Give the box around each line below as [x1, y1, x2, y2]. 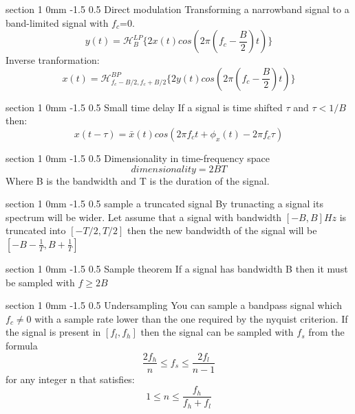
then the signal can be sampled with [140, 325, 294, 339]
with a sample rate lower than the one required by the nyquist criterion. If [34, 311, 348, 325]
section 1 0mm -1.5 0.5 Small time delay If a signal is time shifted [6, 100, 283, 114]
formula [6, 338, 38, 352]
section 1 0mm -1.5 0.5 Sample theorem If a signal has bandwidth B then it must [6, 261, 348, 275]
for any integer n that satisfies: [6, 371, 135, 386]
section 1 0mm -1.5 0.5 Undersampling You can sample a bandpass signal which [6, 298, 343, 312]
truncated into [6, 223, 66, 238]
